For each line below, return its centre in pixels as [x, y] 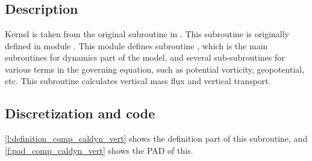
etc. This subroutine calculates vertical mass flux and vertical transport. [138, 81]
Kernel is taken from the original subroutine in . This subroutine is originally [147, 34]
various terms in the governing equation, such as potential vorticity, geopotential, [155, 69]
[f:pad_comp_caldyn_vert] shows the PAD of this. [99, 150]
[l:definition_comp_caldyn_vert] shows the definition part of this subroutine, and [156, 138]
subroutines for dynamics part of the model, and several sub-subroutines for [145, 57]
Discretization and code [80, 113]
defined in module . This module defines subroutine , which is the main [136, 45]
